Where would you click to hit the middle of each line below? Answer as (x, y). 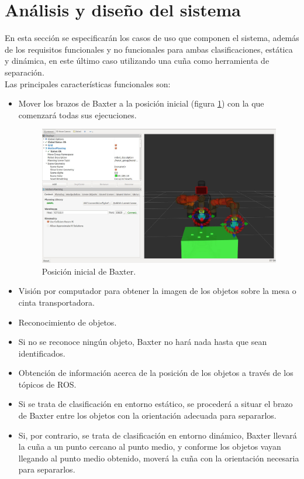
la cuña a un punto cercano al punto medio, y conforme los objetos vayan (150, 447)
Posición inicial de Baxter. (89, 271)
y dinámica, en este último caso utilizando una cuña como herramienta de (137, 61)
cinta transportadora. (56, 302)
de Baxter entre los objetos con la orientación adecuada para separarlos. (147, 415)
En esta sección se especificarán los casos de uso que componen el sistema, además (152, 38)
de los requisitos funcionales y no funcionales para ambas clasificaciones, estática (149, 49)
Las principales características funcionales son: (88, 83)
